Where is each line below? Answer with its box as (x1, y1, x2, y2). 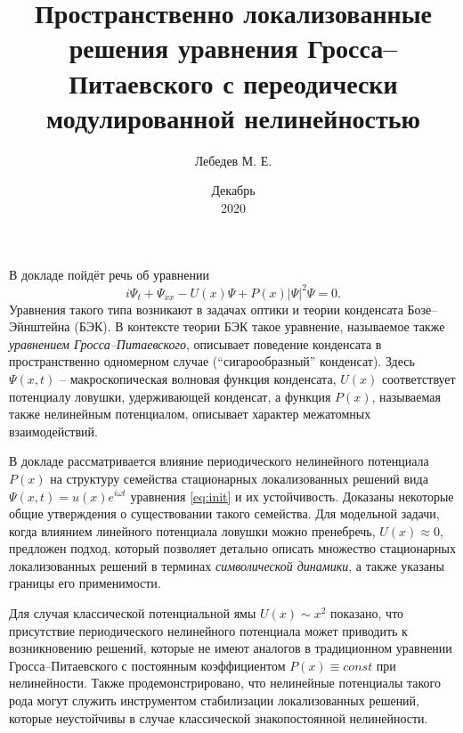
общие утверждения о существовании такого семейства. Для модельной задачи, (9, 504, 440, 523)
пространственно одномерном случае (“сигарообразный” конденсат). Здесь (9, 352, 415, 371)
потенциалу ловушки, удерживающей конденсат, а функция (9, 387, 331, 405)
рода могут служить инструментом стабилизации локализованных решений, (9, 691, 419, 710)
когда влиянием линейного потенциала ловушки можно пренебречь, (9, 521, 376, 540)
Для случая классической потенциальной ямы (9, 604, 256, 623)
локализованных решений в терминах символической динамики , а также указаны (9, 556, 444, 574)
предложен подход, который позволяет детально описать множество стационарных (9, 539, 457, 558)
